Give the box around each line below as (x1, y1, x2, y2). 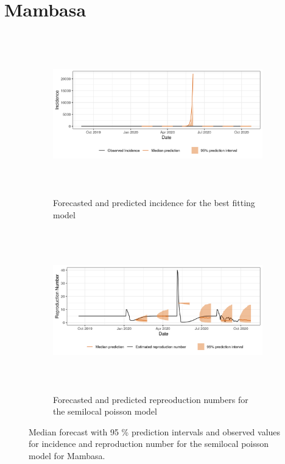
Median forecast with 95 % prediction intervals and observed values (29, 425, 281, 438)
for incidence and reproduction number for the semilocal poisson (29, 437, 269, 450)
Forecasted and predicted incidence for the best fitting (53, 196, 255, 209)
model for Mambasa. (29, 449, 105, 462)
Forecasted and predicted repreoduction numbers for (53, 393, 248, 405)
